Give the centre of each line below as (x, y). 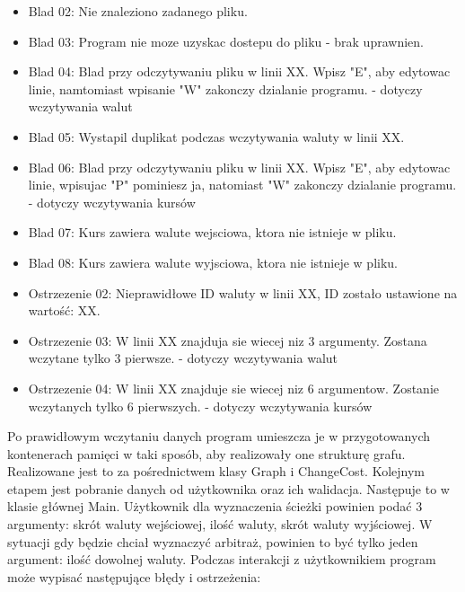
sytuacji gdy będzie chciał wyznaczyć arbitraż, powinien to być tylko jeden (213, 541)
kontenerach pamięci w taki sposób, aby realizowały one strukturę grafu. (206, 453)
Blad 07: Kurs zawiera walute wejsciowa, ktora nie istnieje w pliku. (212, 232)
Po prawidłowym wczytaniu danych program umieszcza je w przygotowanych (219, 436)
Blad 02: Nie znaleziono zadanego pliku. (138, 11)
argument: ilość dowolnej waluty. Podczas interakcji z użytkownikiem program (222, 559)
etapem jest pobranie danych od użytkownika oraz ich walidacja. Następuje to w (228, 488)
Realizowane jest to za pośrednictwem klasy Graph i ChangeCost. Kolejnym (216, 471)
